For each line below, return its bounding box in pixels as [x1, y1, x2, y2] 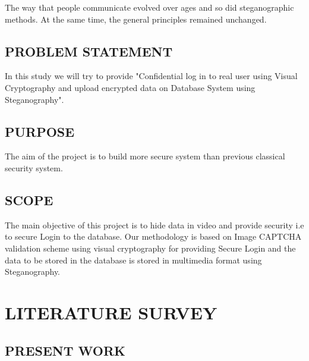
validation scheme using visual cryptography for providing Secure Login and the [5, 241, 296, 254]
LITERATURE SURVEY [5, 300, 217, 324]
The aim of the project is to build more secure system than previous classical [5, 150, 285, 162]
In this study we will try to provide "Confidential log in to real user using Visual [5, 70, 298, 82]
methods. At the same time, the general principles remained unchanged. [5, 12, 267, 25]
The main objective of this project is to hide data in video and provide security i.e [5, 218, 304, 231]
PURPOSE [5, 122, 75, 140]
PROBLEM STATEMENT [5, 42, 173, 60]
